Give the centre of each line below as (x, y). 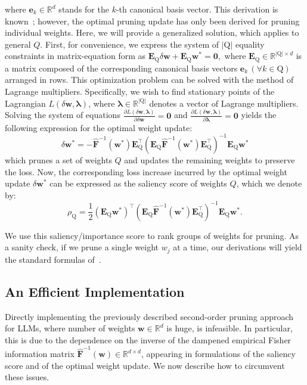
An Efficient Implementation (95, 291)
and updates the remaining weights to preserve (210, 159)
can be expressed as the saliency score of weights (138, 183)
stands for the (84, 9)
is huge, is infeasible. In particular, (230, 328)
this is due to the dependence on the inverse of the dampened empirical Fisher (148, 339)
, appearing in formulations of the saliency (218, 354)
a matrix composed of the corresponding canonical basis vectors (121, 68)
